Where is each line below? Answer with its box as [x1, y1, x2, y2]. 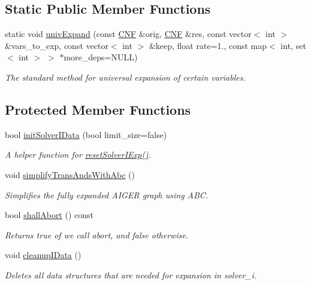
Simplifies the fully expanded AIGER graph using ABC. [5, 188, 209, 201]
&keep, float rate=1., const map [149, 39, 267, 51]
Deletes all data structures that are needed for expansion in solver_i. [5, 268, 257, 281]
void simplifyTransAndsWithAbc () [5, 168, 135, 180]
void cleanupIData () [5, 249, 81, 261]
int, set [280, 39, 306, 51]
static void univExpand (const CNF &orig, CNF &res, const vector [5, 27, 252, 40]
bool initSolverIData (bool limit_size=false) [5, 128, 167, 140]
